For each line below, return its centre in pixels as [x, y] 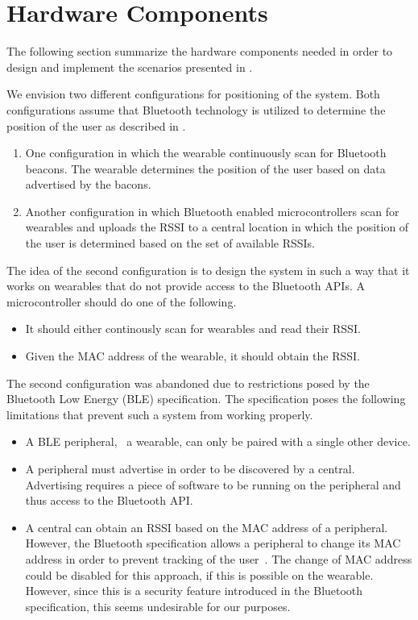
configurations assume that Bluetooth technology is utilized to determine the [196, 109]
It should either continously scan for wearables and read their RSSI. [193, 329]
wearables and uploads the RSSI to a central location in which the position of [217, 227]
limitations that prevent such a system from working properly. [160, 414]
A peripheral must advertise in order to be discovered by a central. [190, 468]
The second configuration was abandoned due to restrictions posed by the [188, 383]
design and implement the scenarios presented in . [130, 67]
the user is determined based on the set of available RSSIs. [170, 243]
